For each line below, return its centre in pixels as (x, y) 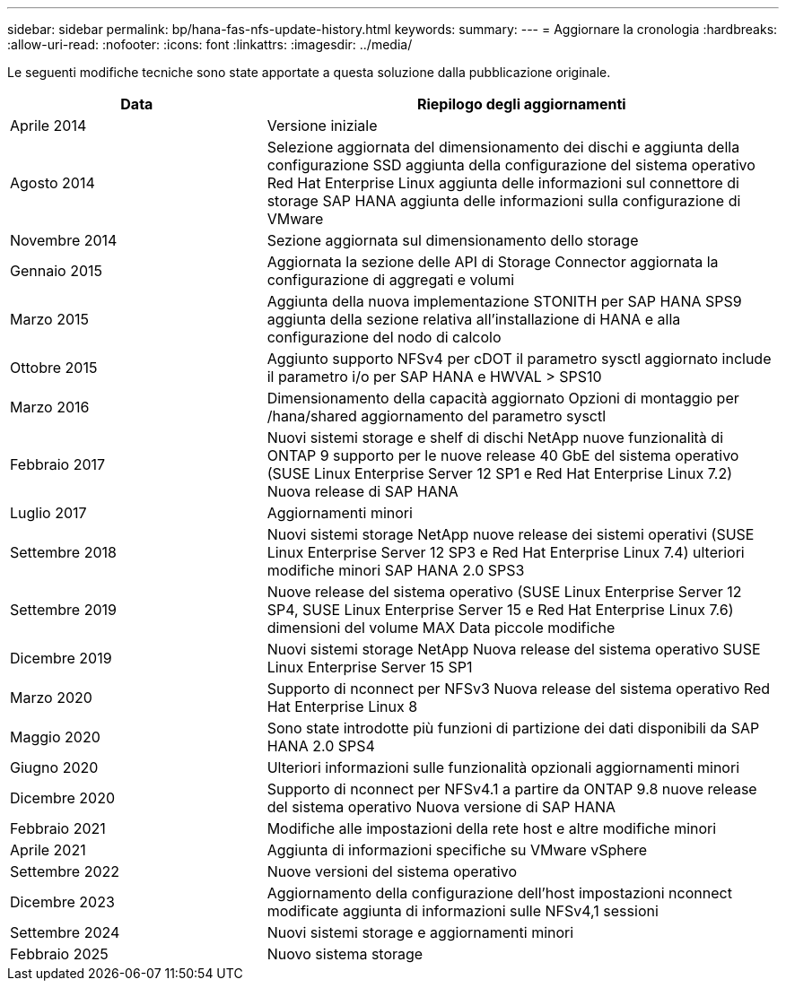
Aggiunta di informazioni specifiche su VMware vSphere (457, 850)
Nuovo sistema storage (345, 954)
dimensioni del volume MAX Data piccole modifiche (441, 628)
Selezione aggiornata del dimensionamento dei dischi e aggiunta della (503, 147)
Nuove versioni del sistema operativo (392, 871)
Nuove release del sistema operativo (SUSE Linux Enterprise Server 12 (504, 592)
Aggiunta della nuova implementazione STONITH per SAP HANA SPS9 (504, 301)
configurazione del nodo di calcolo (384, 337)
